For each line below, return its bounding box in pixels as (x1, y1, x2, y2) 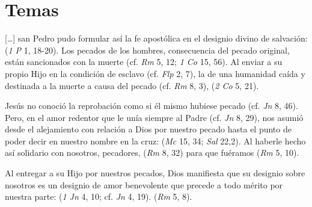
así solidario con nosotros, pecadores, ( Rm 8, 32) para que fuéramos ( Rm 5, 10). (5, 146, 299, 159)
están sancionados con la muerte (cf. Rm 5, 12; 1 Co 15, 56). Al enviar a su (5, 55, 283, 68)
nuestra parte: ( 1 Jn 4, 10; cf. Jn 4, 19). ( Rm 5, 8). (5, 190, 192, 203)
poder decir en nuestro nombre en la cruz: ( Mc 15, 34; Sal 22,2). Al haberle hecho (5, 134, 306, 147)
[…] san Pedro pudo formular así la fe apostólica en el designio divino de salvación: (5, 32, 308, 45)
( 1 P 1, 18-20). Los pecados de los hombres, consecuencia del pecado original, (5, 43, 290, 56)
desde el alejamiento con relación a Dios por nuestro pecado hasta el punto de (5, 123, 292, 135)
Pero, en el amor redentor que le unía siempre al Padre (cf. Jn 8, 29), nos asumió (5, 111, 304, 123)
